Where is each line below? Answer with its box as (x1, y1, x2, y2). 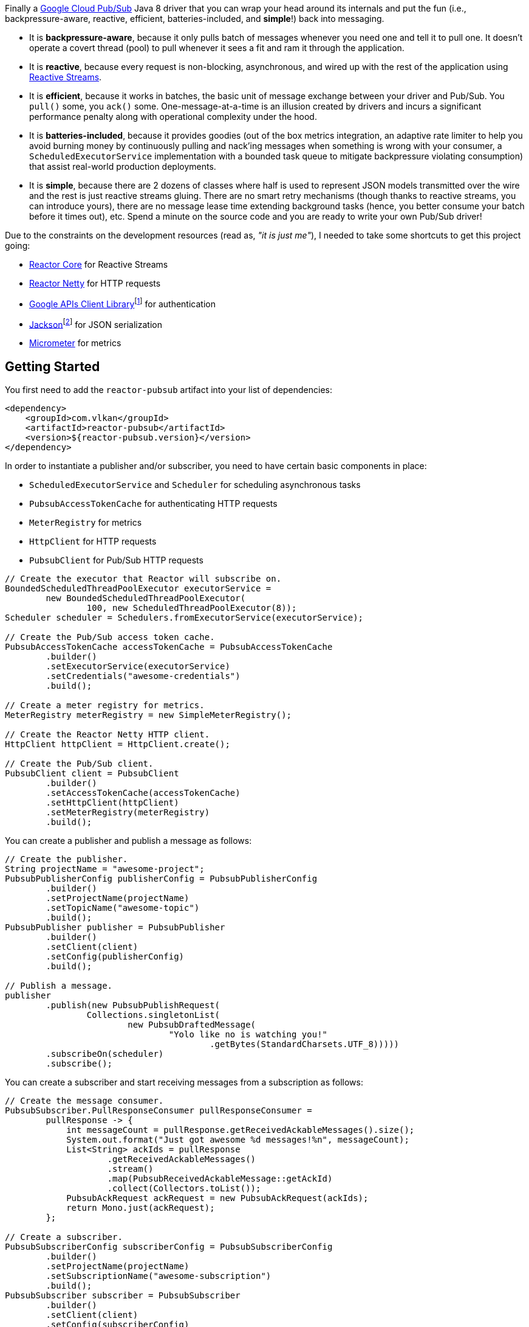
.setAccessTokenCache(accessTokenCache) (46, 788, 241, 798)
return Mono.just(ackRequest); (66, 1203, 215, 1213)
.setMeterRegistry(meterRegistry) (46, 807, 210, 818)
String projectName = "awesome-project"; (5, 864, 205, 874)
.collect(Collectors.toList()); (107, 1183, 261, 1194)
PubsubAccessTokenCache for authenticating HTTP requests (29, 498, 278, 509)
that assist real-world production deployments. (29, 161, 216, 172)
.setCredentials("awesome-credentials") (46, 671, 241, 681)
